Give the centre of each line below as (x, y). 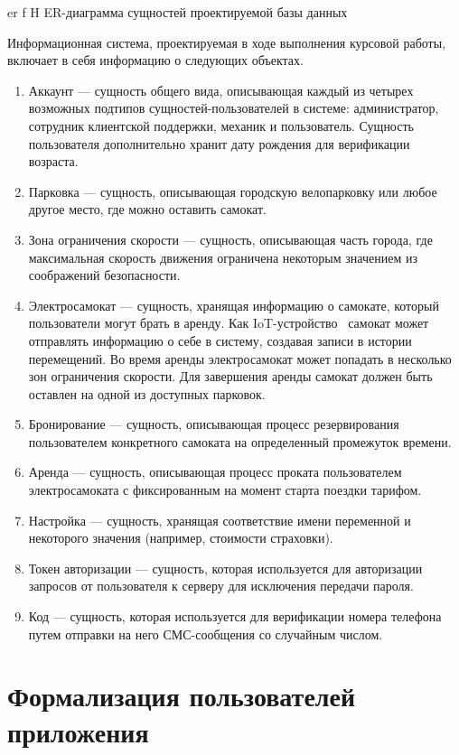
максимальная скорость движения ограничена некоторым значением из (223, 257)
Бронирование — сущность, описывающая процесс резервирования (214, 424)
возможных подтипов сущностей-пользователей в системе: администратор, (234, 108)
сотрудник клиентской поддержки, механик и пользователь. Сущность (221, 125)
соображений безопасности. (104, 275)
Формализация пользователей (182, 696)
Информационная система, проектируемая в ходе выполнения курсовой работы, (227, 42)
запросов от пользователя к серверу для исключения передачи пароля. (221, 586)
